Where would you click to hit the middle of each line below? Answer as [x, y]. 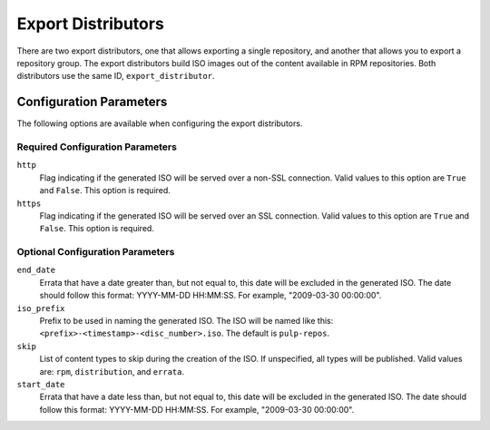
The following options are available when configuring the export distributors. [160, 123]
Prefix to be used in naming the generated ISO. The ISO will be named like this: [186, 321]
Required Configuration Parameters [97, 147]
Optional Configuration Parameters [96, 252]
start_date [41, 384]
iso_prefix [41, 308]
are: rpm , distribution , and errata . [112, 371]
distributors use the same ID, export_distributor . [116, 76]
